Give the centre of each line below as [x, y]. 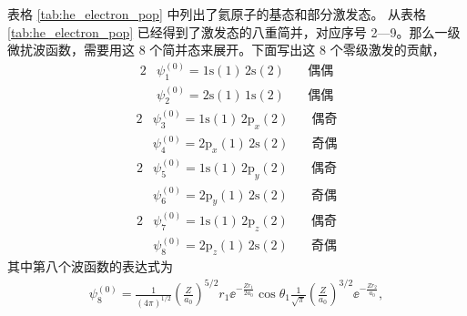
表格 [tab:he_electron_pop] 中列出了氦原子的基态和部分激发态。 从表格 [217, 14]
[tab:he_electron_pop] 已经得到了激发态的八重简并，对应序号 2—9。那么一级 [234, 31]
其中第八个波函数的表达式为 [90, 265]
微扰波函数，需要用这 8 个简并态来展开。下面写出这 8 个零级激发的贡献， [226, 50]
